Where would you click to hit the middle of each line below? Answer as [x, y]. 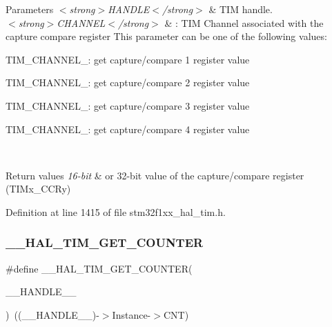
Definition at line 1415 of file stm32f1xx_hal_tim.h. [116, 211]
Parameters [30, 9]
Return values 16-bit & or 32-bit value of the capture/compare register [155, 175]
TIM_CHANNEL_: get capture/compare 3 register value [128, 105]
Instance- [131, 314]
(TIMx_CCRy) [38, 189]
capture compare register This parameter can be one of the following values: [166, 36]
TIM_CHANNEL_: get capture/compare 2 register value [128, 82]
